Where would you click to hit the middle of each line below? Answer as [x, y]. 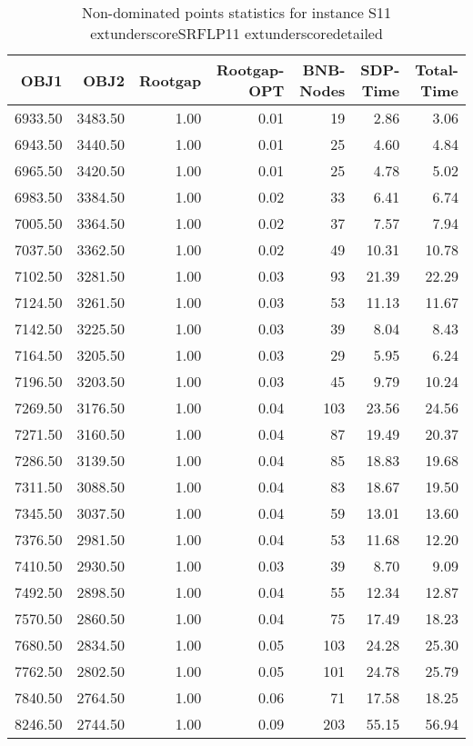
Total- [437, 70]
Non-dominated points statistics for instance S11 [236, 12]
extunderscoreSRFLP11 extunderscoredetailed [236, 33]
